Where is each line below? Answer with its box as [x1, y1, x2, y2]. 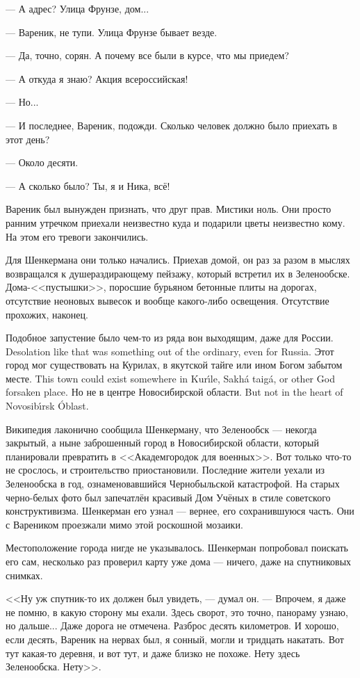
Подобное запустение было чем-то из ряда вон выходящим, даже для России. [6, 330, 334, 345]
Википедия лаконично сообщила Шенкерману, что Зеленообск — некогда [6, 421, 317, 436]
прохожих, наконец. [6, 307, 88, 321]
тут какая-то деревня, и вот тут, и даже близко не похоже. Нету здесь [6, 645, 300, 660]
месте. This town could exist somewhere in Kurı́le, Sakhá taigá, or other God [6, 371, 335, 385]
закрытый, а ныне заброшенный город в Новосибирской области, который [6, 435, 319, 450]
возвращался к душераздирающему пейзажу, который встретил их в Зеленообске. [6, 266, 350, 280]
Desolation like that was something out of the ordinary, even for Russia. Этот [6, 344, 334, 358]
